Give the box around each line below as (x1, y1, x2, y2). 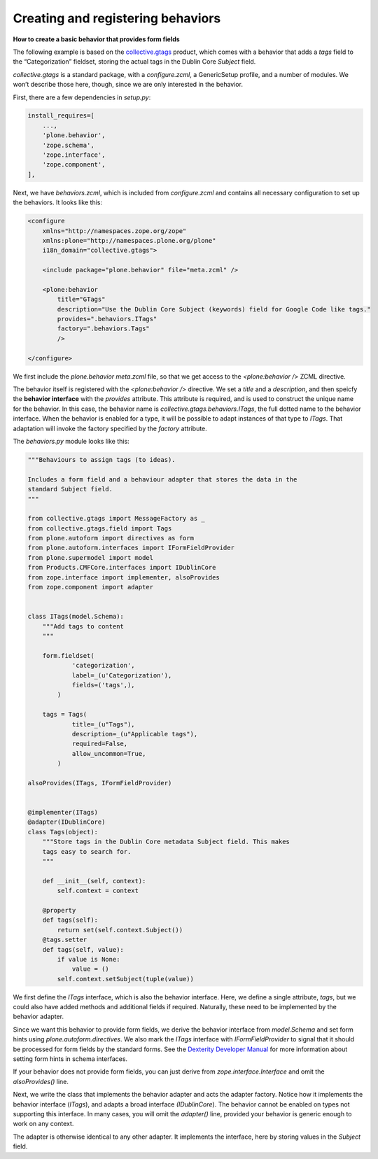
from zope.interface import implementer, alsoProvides (27, 573, 220, 581)
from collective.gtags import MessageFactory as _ (27, 514, 206, 523)
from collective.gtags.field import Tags (27, 524, 172, 532)
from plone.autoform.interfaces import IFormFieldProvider (27, 544, 234, 552)
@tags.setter (42, 936, 87, 944)
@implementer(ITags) (27, 808, 98, 817)
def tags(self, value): (42, 946, 124, 953)
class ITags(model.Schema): (27, 612, 124, 621)
